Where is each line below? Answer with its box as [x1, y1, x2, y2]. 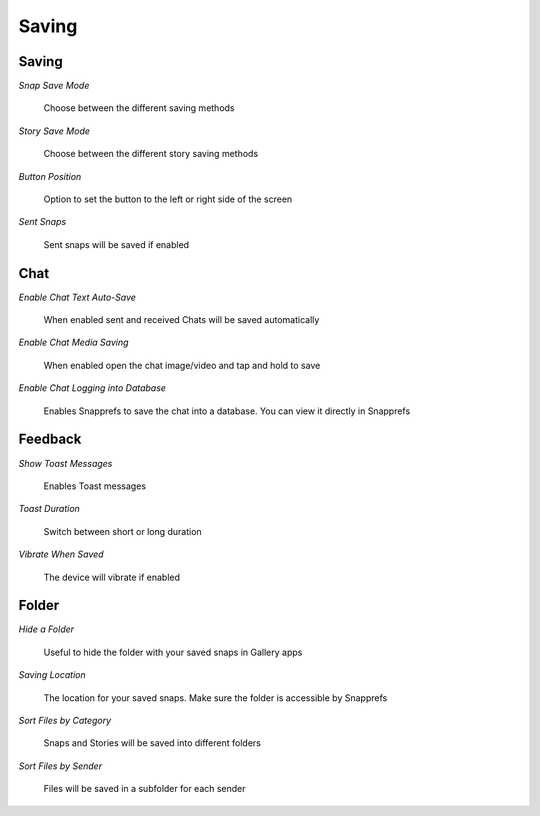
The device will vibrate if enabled [43, 571, 180, 583]
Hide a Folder [18, 623, 75, 635]
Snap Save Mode [18, 80, 90, 92]
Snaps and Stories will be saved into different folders [43, 737, 262, 749]
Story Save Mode [18, 125, 90, 137]
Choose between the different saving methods [43, 102, 235, 114]
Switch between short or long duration [43, 525, 202, 537]
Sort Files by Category [18, 714, 112, 726]
